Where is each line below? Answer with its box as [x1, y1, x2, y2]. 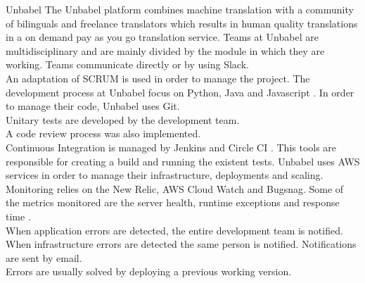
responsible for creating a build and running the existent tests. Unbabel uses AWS [6, 153, 360, 168]
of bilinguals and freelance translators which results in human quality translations [6, 15, 358, 30]
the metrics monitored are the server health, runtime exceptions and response [6, 195, 340, 210]
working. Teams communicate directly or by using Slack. [6, 57, 249, 72]
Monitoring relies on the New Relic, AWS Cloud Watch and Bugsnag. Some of [6, 181, 344, 196]
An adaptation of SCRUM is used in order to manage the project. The [6, 70, 310, 85]
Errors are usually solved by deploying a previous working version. [6, 264, 292, 279]
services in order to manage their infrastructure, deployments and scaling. [6, 168, 324, 182]
